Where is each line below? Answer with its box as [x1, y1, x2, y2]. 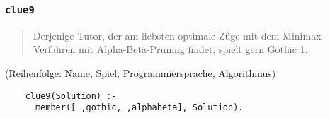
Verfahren [33, 42, 76, 57]
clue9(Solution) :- [25, 90, 117, 101]
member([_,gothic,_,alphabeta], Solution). [35, 102, 244, 113]
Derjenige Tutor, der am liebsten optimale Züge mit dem [33, 28, 280, 42]
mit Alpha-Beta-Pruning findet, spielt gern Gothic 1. [79, 42, 308, 57]
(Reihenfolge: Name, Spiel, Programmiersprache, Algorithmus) [5, 65, 276, 80]
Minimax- [283, 28, 325, 42]
